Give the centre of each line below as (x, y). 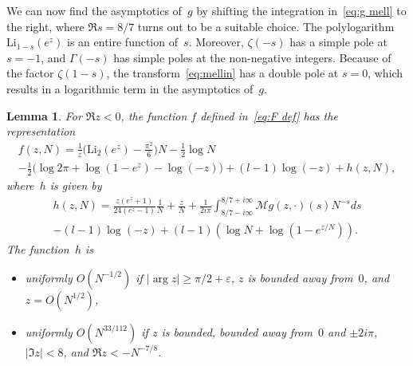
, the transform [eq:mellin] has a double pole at (222, 73)
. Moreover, (216, 42)
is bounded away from (300, 277)
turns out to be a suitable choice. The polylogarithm (266, 26)
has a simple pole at (338, 42)
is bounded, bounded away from (237, 331)
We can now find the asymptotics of (94, 10)
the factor (30, 73)
